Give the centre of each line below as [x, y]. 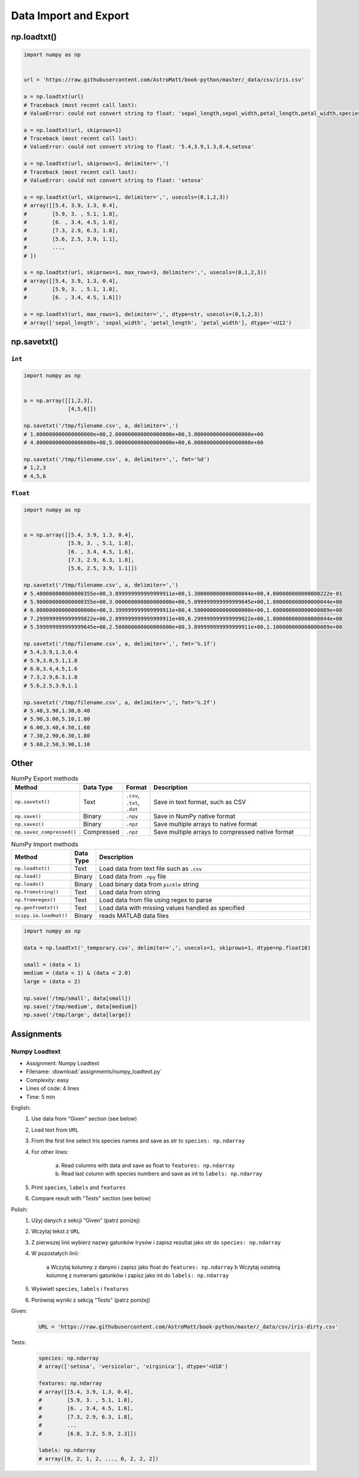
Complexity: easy [47, 1080]
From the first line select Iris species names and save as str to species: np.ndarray [138, 1141]
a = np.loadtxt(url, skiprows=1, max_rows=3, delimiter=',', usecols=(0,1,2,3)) [145, 273]
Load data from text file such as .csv [150, 868]
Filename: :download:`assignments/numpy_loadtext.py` [94, 1072]
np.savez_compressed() [46, 832]
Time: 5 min [40, 1097]
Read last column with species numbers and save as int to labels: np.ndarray [162, 1174]
